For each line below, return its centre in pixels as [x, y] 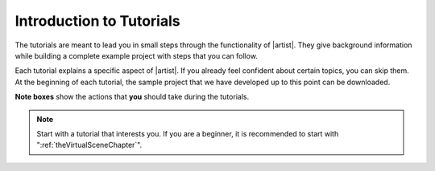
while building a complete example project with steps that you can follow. [136, 55]
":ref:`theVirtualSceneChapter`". [89, 145]
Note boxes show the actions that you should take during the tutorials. [132, 97]
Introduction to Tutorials [97, 21]
